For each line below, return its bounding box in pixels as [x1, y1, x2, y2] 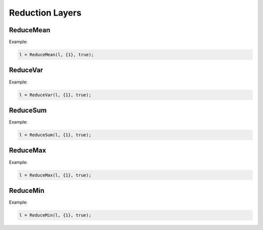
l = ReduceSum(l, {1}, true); [19, 132, 92, 138]
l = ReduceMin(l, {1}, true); [19, 212, 92, 218]
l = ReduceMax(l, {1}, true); [19, 172, 92, 178]
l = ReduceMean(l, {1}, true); [19, 52, 94, 58]
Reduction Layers [9, 7, 82, 18]
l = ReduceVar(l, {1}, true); [19, 92, 92, 98]
